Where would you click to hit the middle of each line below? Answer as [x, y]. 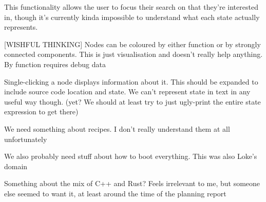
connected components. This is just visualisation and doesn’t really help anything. [134, 54]
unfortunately [26, 139]
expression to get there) [41, 112]
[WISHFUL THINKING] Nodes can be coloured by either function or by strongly [132, 44]
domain [16, 166]
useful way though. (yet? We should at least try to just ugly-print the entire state [132, 101]
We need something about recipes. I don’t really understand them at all [117, 128]
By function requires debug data [55, 64]
